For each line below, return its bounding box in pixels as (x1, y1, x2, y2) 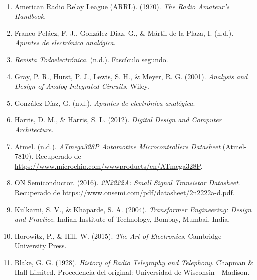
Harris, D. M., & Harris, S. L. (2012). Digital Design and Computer (14, 114, 222, 125)
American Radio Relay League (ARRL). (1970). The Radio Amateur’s (14, 1, 230, 11)
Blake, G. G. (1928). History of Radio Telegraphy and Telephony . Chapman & (14, 257, 254, 267)
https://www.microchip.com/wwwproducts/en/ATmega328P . (14, 160, 203, 171)
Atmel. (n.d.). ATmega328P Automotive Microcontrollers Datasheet (14, 141, 221, 151)
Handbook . (14, 11, 46, 21)
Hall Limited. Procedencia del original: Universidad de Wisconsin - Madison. (14, 267, 250, 277)
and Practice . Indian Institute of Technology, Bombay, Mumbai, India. (14, 214, 230, 224)
